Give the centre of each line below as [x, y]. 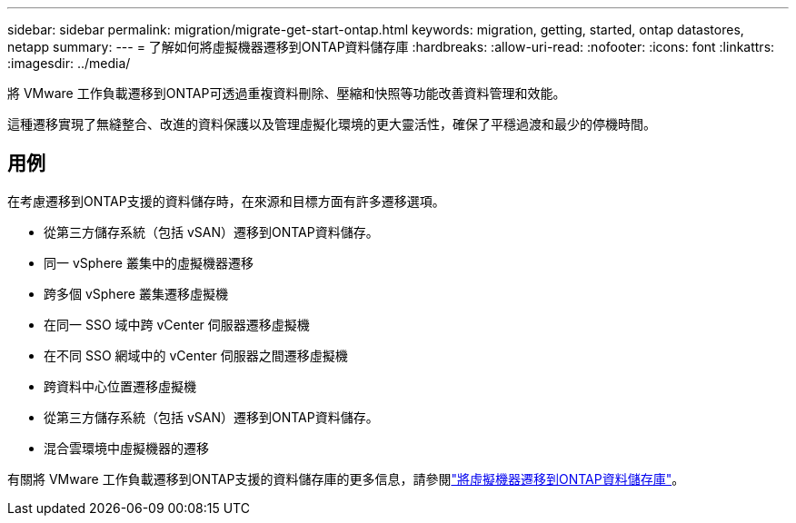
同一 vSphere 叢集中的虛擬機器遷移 [149, 262]
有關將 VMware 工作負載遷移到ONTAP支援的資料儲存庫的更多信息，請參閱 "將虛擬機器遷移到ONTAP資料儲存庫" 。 [346, 479]
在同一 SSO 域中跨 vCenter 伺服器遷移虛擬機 [177, 324]
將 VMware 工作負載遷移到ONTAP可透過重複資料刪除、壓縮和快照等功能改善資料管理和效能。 [287, 93]
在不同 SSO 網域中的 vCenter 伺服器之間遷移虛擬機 [196, 355]
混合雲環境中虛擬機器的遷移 [126, 448]
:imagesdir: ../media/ [69, 63]
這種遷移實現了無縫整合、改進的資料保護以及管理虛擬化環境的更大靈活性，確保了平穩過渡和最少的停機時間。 [332, 124]
